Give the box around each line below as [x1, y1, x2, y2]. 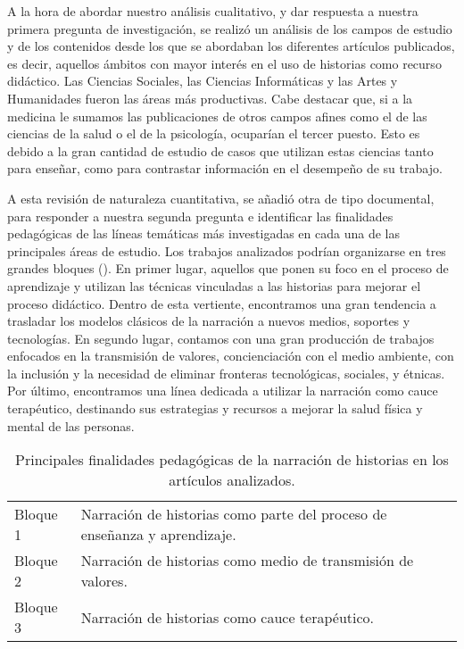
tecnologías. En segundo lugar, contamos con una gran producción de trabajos [7, 329, 435, 347]
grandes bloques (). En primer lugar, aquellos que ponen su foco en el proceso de [7, 259, 449, 278]
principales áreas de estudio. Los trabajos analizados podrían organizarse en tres [7, 241, 446, 260]
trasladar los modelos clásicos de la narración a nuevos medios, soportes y [7, 312, 410, 330]
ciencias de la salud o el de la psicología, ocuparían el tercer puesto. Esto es [7, 124, 420, 143]
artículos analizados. [169, 470, 295, 491]
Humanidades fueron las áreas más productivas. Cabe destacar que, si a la [7, 88, 413, 107]
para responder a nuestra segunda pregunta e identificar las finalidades [7, 206, 394, 225]
